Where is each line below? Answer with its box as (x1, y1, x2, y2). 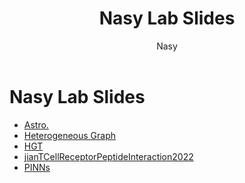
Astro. (23, 118, 49, 131)
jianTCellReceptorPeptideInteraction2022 (23, 150, 194, 162)
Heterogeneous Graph (23, 129, 117, 141)
